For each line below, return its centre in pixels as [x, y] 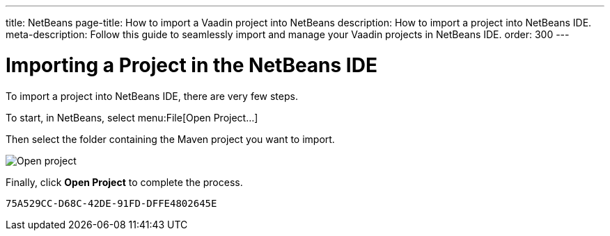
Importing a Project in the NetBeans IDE [191, 65]
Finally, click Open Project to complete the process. [124, 182]
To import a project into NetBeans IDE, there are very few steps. [152, 96]
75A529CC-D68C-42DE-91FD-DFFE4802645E [111, 203]
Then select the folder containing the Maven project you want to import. [170, 139]
